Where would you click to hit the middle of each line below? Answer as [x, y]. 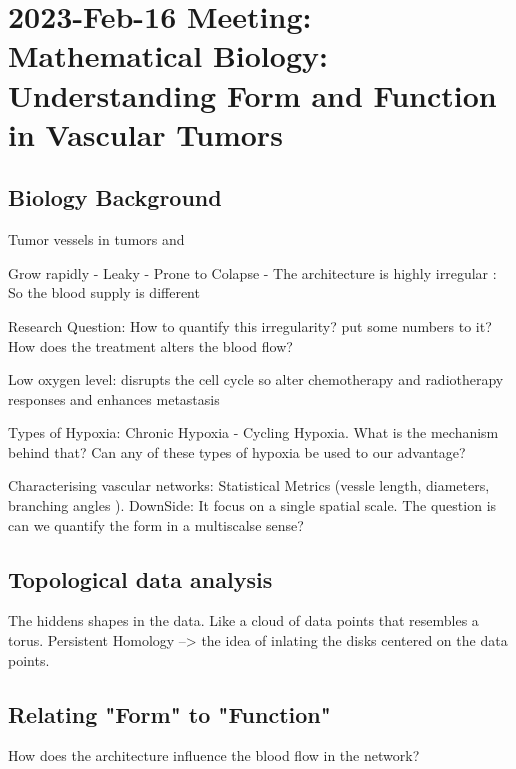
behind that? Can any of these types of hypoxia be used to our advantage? [237, 451]
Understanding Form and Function [252, 94]
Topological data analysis [140, 578]
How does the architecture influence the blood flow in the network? [214, 755]
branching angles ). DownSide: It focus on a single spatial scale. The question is [252, 505]
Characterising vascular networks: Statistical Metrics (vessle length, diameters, [249, 485]
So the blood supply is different [104, 292]
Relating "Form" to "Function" [169, 713]
